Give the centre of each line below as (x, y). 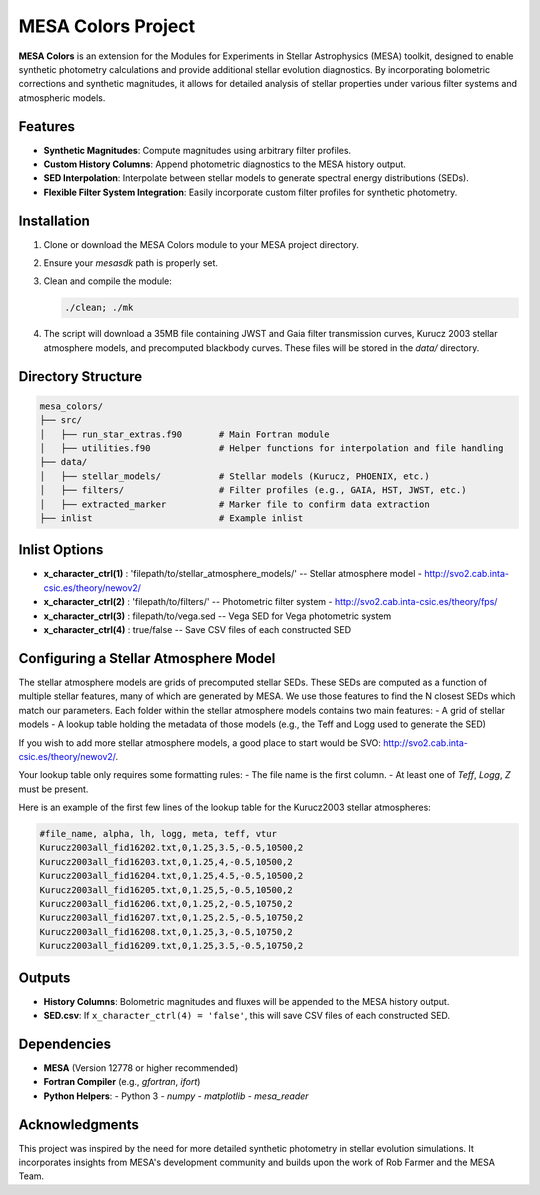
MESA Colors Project (106, 26)
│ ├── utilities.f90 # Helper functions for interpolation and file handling (271, 448)
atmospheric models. (62, 97)
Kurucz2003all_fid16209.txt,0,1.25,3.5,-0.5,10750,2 (171, 946)
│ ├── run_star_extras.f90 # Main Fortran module (184, 434)
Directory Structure (80, 376)
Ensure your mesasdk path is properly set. (131, 263)
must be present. (53, 789)
